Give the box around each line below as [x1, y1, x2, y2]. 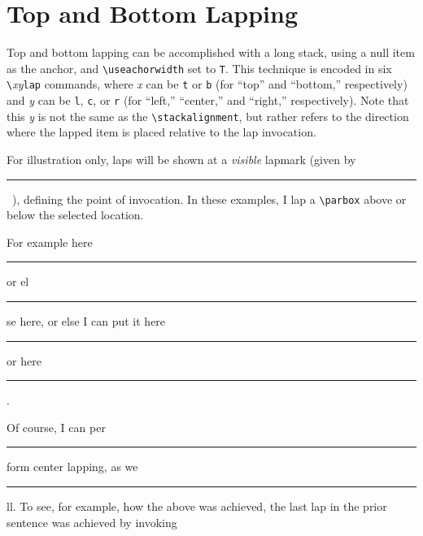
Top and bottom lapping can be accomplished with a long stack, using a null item [7, 44, 415, 61]
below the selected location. [7, 206, 144, 223]
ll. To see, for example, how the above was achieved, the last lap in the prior [7, 497, 387, 514]
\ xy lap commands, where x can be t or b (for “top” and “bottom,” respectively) [7, 76, 408, 93]
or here [7, 352, 41, 369]
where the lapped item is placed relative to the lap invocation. [7, 123, 316, 140]
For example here [7, 233, 93, 250]
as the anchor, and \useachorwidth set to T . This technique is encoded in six [7, 59, 392, 76]
